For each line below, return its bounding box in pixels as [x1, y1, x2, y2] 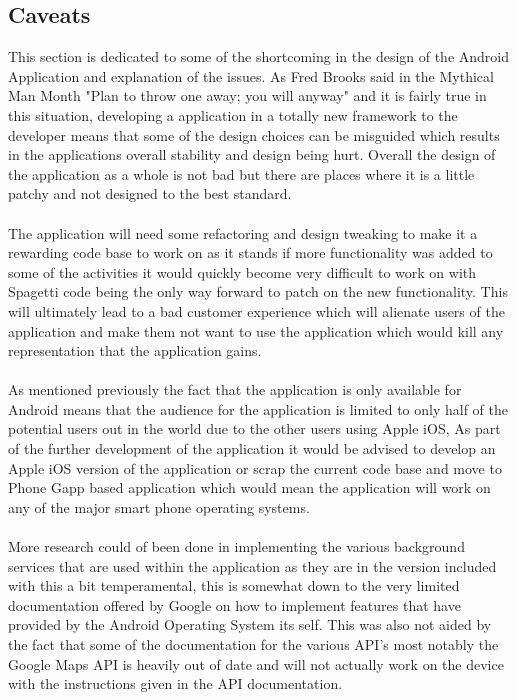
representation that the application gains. [8, 340, 262, 361]
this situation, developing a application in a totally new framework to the [8, 104, 458, 125]
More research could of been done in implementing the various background [8, 536, 465, 557]
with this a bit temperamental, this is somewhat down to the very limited [8, 575, 460, 596]
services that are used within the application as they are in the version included [8, 555, 497, 576]
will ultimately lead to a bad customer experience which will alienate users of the [8, 300, 505, 321]
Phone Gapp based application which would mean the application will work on [8, 477, 491, 498]
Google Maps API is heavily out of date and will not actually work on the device [8, 653, 504, 674]
